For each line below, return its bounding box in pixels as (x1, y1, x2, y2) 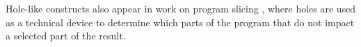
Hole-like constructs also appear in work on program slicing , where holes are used (6, 1, 356, 15)
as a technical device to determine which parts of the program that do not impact (6, 15, 355, 29)
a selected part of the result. (6, 28, 126, 43)
